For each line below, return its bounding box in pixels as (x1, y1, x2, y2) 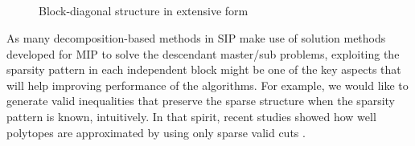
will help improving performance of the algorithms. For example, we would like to (6, 76, 409, 93)
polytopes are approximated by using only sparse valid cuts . (6, 124, 306, 140)
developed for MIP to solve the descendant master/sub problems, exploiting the (6, 45, 400, 62)
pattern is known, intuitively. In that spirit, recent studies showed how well (6, 107, 376, 124)
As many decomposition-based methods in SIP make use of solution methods (6, 29, 386, 46)
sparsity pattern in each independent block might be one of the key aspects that (6, 61, 401, 78)
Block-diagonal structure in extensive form (39, 2, 249, 19)
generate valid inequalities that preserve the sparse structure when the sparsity (6, 92, 396, 109)
